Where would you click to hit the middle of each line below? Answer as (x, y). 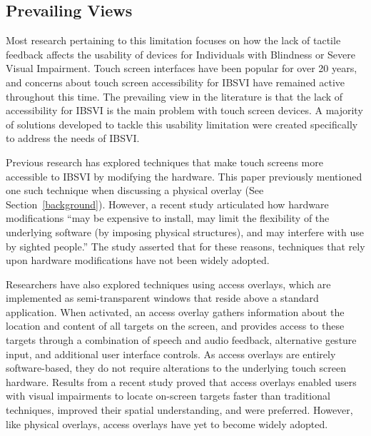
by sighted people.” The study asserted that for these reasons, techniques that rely (185, 246)
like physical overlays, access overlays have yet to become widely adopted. (167, 424)
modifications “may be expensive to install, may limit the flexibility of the (168, 218)
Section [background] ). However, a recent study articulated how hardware (167, 204)
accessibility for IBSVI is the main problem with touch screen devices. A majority (184, 110)
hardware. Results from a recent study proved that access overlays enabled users (181, 381)
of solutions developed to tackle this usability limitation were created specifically (182, 124)
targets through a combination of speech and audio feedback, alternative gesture (181, 340)
